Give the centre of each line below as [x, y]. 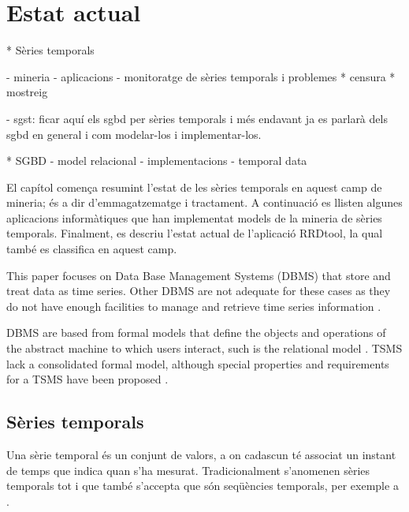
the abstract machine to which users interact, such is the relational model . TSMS [204, 348]
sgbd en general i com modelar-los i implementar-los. [134, 134]
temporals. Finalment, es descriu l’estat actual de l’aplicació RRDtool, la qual [195, 233]
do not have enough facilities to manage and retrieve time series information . [194, 306]
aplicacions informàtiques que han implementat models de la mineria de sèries [194, 217]
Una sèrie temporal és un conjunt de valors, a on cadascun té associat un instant [201, 455]
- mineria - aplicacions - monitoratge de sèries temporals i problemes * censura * [201, 76]
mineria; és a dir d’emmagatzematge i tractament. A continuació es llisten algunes [204, 202]
